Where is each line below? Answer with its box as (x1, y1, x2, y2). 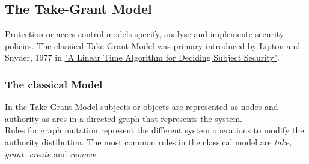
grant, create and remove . (5, 147, 99, 160)
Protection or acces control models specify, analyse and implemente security (5, 28, 284, 40)
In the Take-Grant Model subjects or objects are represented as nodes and (5, 100, 278, 113)
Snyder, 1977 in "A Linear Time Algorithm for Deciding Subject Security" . (5, 51, 280, 64)
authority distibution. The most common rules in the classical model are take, (5, 135, 292, 148)
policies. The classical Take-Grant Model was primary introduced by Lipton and (5, 39, 301, 52)
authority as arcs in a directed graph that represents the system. (5, 112, 243, 124)
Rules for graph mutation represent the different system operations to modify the (5, 124, 304, 136)
